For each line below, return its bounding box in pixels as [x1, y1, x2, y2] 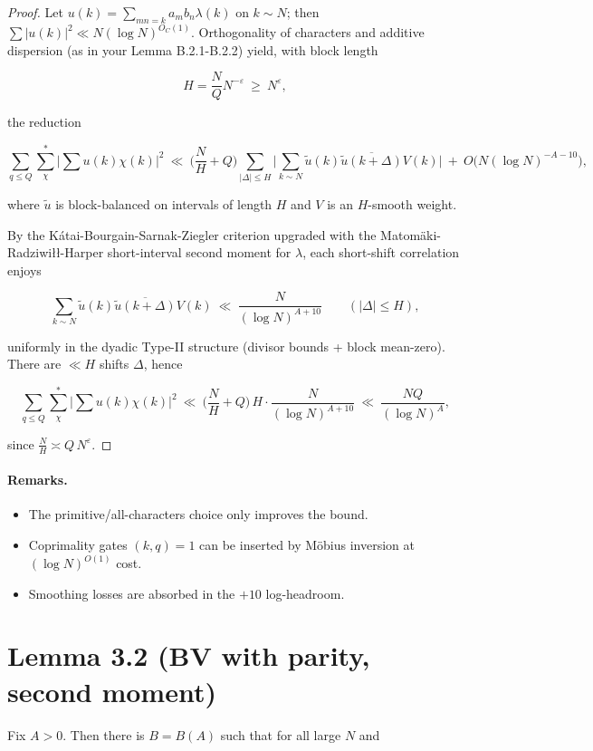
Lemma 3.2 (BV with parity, [7, 637, 370, 674]
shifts [99, 354, 129, 373]
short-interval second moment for [107, 243, 292, 262]
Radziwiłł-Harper [7, 243, 104, 262]
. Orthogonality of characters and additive [190, 23, 425, 42]
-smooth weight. [368, 194, 457, 213]
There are [7, 354, 62, 373]
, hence [143, 354, 183, 373]
